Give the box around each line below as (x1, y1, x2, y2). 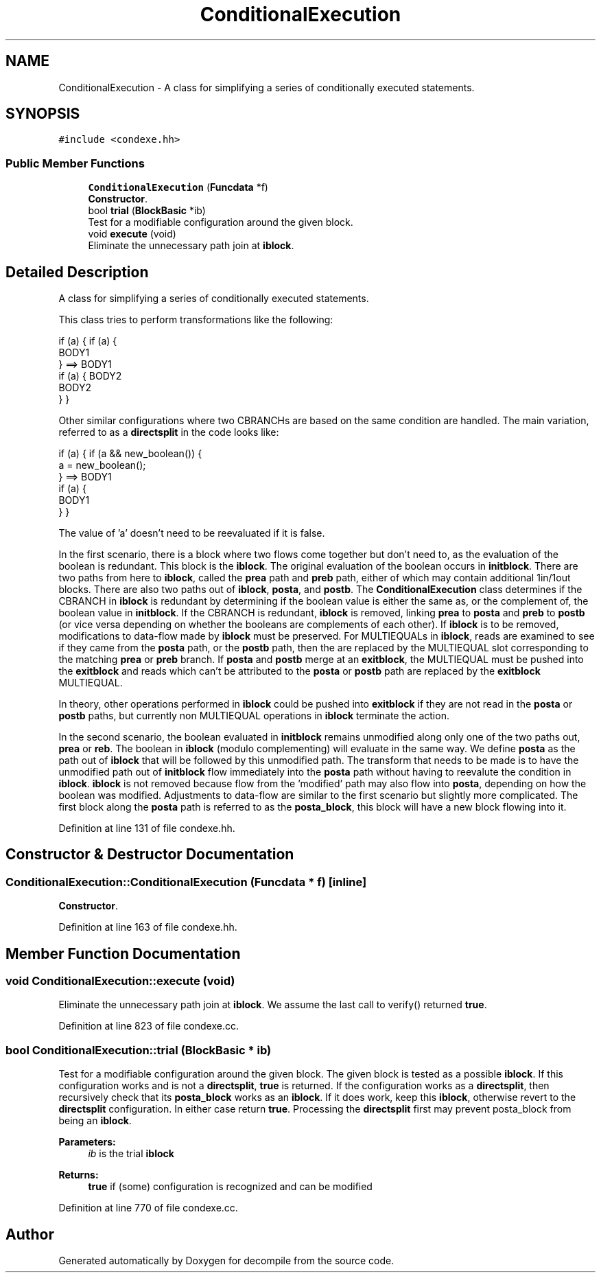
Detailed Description (5, 263, 149, 281)
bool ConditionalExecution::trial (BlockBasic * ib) (5, 1043, 272, 1057)
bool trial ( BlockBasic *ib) (88, 205, 206, 217)
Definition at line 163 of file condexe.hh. (58, 921, 237, 933)
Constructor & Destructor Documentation (5, 846, 294, 863)
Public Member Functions (5, 156, 145, 170)
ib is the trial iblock (88, 1148, 174, 1160)
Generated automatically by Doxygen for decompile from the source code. (58, 1255, 394, 1267)
